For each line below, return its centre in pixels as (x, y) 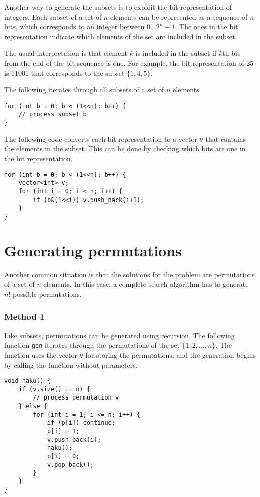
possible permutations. (47, 294)
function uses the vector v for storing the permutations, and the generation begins (130, 355)
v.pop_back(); (70, 465)
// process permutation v (76, 398)
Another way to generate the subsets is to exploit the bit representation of (118, 7)
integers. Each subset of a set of (53, 16)
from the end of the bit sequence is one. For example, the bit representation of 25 (129, 63)
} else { (33, 406)
